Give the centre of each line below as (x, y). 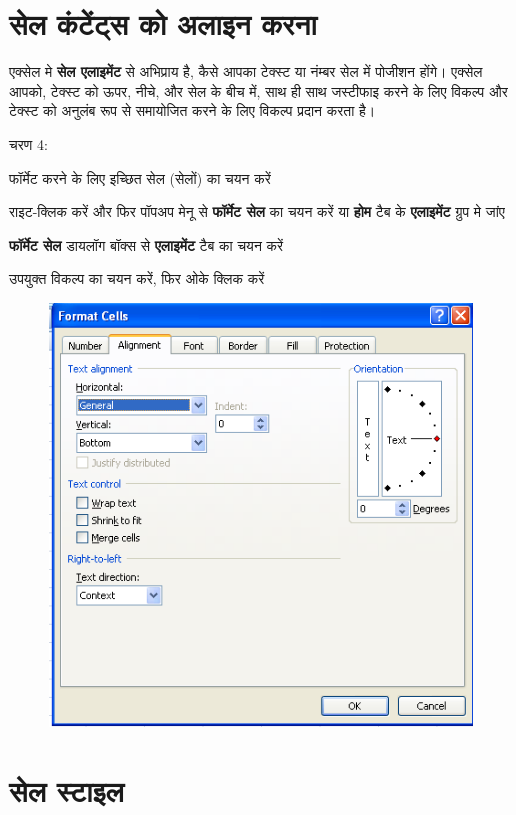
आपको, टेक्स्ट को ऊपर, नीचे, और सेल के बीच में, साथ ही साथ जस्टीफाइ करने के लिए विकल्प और (258, 90)
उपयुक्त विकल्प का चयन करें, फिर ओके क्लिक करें (137, 278)
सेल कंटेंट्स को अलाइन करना (163, 23)
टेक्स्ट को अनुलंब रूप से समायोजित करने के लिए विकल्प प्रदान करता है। (192, 110)
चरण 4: (28, 143)
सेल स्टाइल (66, 789)
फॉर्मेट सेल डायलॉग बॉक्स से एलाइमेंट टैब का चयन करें (146, 244)
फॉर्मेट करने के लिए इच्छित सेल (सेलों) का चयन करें (140, 177)
